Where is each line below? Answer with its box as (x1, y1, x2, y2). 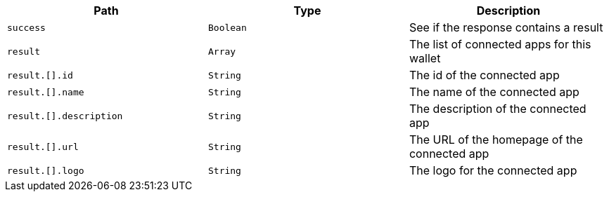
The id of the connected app (409, 68, 560, 82)
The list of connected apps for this (409, 37, 591, 51)
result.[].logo (7, 165, 84, 176)
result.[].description (7, 110, 123, 121)
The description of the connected (409, 102, 586, 116)
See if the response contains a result (409, 20, 603, 34)
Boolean (207, 22, 247, 33)
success (7, 22, 46, 33)
